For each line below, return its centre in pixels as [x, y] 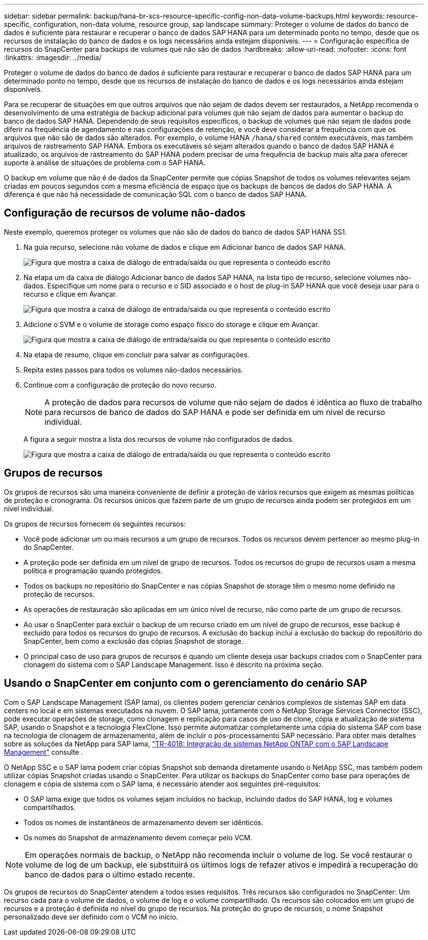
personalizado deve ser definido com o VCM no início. [91, 917]
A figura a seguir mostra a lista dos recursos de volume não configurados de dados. [159, 439]
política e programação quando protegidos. [93, 570]
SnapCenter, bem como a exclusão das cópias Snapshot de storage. [133, 641]
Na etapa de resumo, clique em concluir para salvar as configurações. [137, 354]
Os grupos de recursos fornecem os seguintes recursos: [95, 524]
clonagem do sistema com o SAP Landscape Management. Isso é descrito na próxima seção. [173, 664]
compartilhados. [50, 807]
